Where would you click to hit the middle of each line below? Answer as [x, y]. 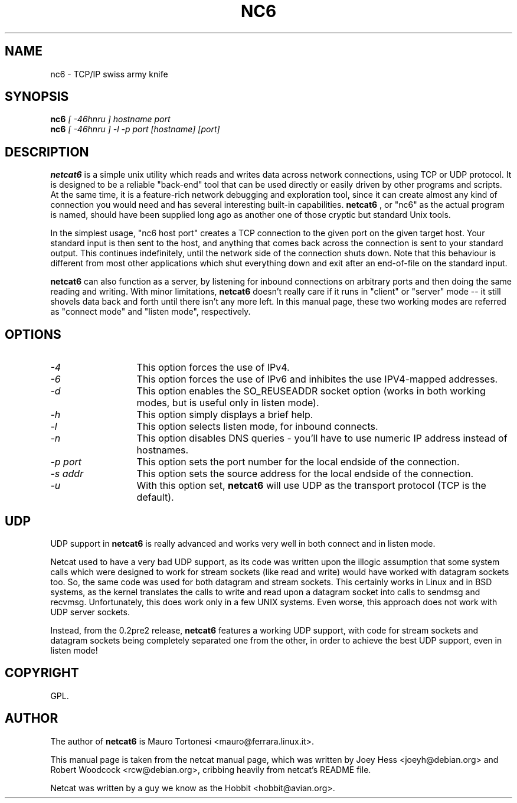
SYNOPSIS [37, 97]
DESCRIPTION [47, 152]
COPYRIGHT [42, 673]
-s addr [67, 474]
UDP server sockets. [90, 612]
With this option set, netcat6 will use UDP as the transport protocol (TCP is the [311, 486]
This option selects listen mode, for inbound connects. [257, 427]
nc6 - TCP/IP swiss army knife [109, 74]
